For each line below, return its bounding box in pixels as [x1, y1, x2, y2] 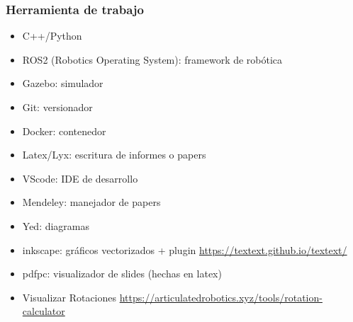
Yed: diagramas [22, 218, 90, 233]
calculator [22, 304, 65, 318]
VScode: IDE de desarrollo [22, 171, 138, 185]
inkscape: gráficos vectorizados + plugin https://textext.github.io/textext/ [22, 242, 347, 257]
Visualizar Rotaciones [22, 289, 117, 304]
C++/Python [22, 28, 82, 43]
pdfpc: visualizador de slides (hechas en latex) [22, 266, 222, 281]
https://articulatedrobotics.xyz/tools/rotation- [119, 289, 323, 304]
